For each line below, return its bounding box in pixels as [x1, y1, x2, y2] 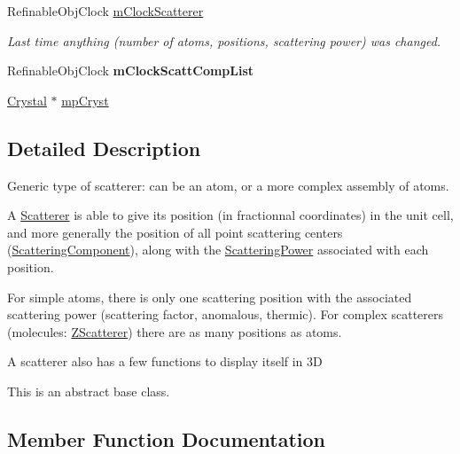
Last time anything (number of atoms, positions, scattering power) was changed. [7, 31, 441, 50]
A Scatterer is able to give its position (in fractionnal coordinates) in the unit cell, [7, 206, 454, 224]
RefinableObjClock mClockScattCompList [7, 61, 254, 80]
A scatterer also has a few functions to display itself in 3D [7, 352, 323, 371]
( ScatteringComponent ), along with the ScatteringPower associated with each [7, 240, 429, 259]
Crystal [7, 90, 47, 109]
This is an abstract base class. [7, 381, 170, 400]
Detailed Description [7, 134, 201, 161]
